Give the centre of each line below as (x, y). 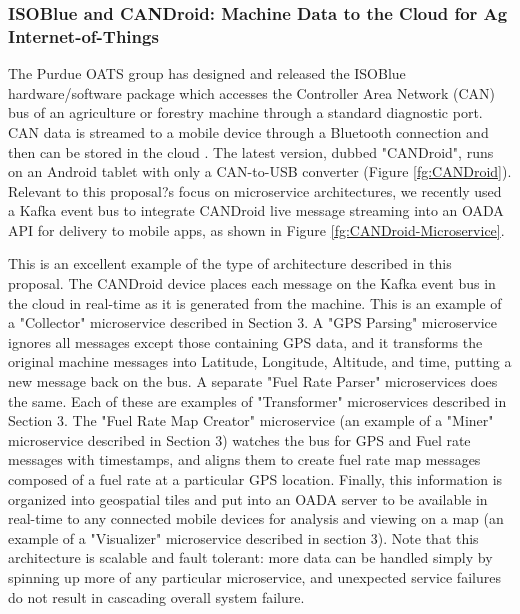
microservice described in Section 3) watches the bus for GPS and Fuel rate (239, 439)
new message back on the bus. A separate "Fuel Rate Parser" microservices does (253, 381)
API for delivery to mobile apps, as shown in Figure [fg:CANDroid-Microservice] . (256, 229)
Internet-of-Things (83, 35)
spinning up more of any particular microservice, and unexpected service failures (254, 576)
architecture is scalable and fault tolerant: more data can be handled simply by (250, 557)
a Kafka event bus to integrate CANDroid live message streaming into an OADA (256, 210)
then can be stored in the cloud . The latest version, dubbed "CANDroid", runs (251, 151)
